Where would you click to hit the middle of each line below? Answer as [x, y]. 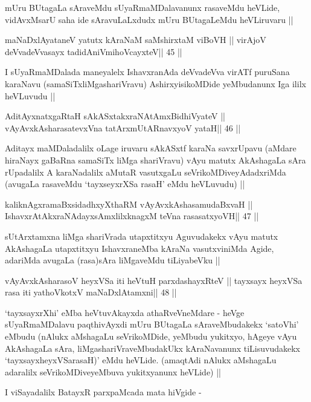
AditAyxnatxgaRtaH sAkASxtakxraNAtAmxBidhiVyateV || [115, 116]
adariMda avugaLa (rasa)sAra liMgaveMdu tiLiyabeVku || [113, 260]
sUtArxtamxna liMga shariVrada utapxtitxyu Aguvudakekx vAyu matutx [142, 236]
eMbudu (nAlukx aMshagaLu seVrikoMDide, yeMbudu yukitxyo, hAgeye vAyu [151, 336]
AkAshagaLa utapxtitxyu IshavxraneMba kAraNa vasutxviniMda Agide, [139, 248]
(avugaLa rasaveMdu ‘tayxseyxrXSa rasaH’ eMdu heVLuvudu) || [125, 184]
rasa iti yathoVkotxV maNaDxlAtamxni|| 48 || [91, 292]
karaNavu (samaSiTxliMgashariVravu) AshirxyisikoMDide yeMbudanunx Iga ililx [155, 83]
